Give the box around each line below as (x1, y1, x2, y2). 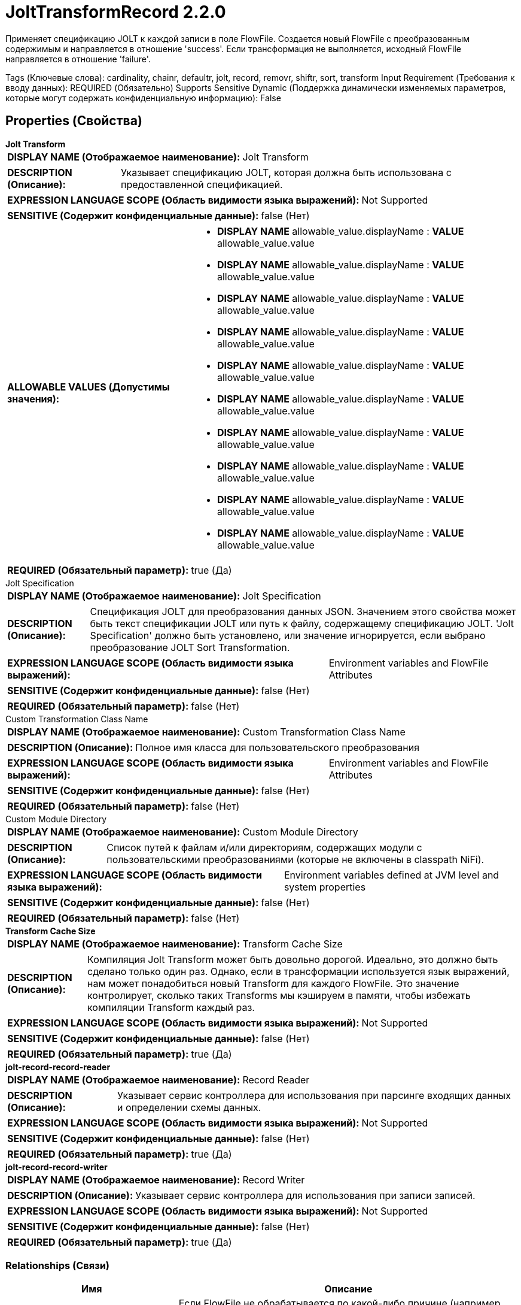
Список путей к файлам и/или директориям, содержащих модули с (106, 841, 422, 853)
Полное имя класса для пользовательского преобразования (135, 741, 420, 753)
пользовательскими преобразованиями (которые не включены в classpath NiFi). (106, 853, 485, 865)
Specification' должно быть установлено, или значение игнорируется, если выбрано (90, 629, 486, 641)
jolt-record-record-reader (5, 1061, 111, 1072)
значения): (7, 392, 60, 405)
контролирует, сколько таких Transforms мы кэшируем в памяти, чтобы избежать (87, 989, 471, 1001)
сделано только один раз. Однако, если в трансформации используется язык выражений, (87, 965, 510, 977)
